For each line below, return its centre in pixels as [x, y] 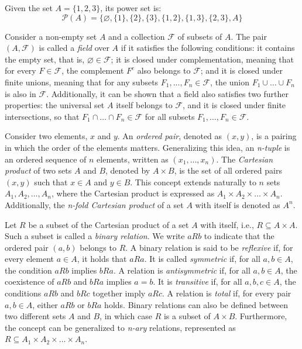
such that [51, 182]
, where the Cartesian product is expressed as [133, 193]
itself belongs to [144, 105]
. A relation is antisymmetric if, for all [182, 270]
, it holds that [102, 259]
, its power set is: [131, 8]
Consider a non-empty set [51, 36]
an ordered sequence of [46, 159]
